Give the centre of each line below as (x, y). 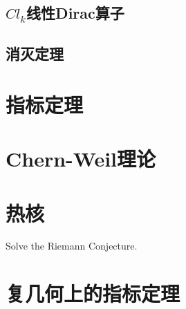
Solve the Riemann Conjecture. (72, 246)
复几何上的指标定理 (93, 293)
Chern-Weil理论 (81, 159)
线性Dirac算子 (75, 13)
